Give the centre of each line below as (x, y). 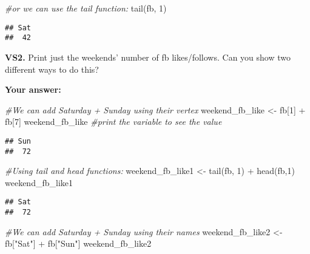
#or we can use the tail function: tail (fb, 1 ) (86, 8)
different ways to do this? (52, 69)
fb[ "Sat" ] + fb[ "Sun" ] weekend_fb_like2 (78, 243)
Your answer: (33, 89)
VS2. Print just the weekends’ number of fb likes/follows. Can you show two (148, 57)
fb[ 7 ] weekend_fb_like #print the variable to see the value (113, 122)
